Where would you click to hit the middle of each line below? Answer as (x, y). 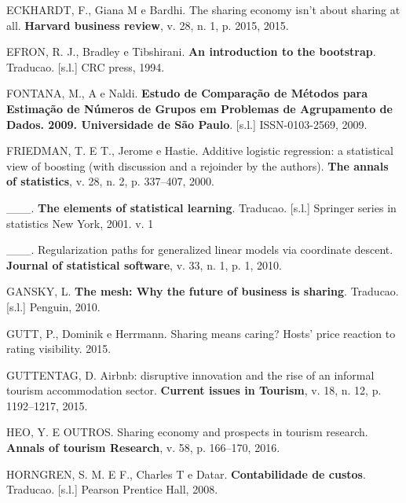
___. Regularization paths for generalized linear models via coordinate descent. (200, 250)
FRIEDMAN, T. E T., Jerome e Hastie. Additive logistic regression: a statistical (200, 151)
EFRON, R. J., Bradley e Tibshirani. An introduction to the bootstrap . (191, 51)
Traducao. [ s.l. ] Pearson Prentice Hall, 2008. (112, 489)
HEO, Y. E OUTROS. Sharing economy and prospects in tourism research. (187, 432)
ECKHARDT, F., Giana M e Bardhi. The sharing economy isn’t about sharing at (203, 9)
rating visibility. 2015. (59, 349)
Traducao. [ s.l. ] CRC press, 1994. (86, 66)
